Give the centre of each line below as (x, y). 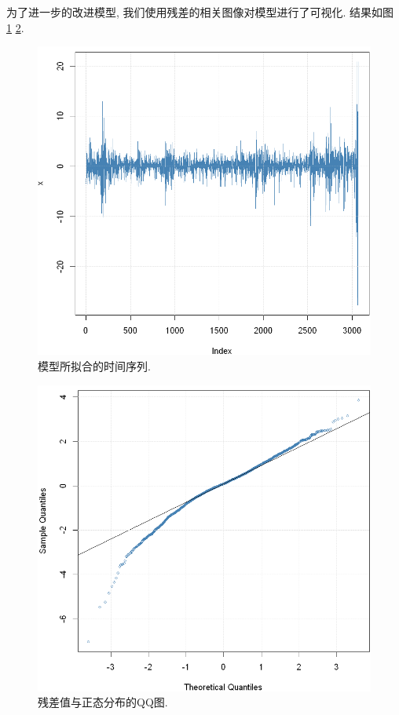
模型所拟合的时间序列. (94, 365)
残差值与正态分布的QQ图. (103, 702)
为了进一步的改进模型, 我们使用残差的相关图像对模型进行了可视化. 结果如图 (200, 12)
